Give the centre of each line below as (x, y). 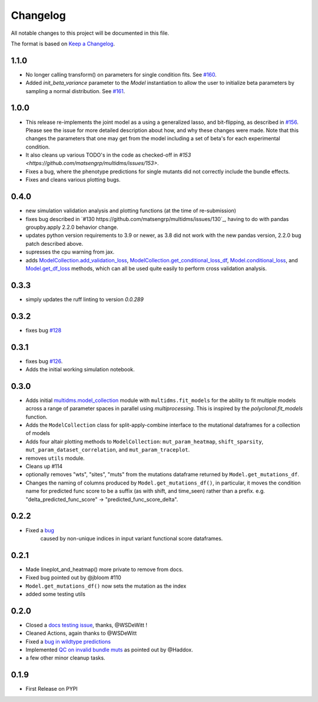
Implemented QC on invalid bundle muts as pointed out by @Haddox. (110, 650)
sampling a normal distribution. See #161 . (75, 91)
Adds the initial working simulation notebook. (80, 370)
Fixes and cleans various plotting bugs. (73, 180)
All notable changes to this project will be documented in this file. (90, 33)
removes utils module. (55, 458)
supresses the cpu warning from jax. (70, 252)
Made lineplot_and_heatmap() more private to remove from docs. (105, 569)
